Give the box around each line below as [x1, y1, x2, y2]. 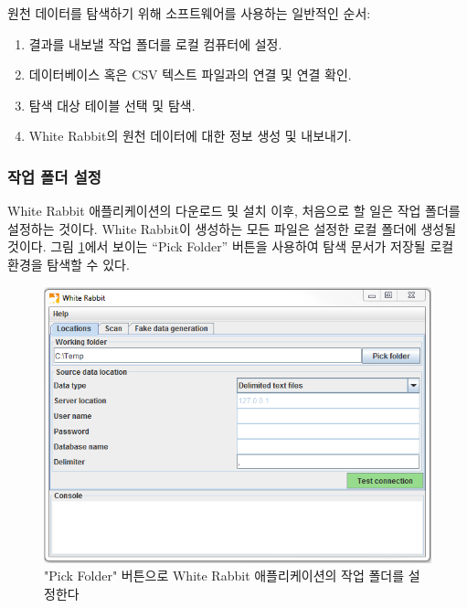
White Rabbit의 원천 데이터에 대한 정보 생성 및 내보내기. [28, 126, 352, 145]
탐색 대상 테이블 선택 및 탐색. [28, 95, 196, 114]
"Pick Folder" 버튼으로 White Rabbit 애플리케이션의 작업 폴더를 [44, 566, 405, 585]
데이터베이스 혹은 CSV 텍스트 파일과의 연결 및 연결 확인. [28, 65, 352, 84]
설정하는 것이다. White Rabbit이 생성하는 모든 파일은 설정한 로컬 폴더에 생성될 [7, 219, 457, 238]
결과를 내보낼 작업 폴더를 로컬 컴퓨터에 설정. [28, 34, 282, 53]
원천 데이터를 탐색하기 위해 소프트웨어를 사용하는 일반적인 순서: [7, 4, 371, 22]
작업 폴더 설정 [7, 165, 101, 187]
